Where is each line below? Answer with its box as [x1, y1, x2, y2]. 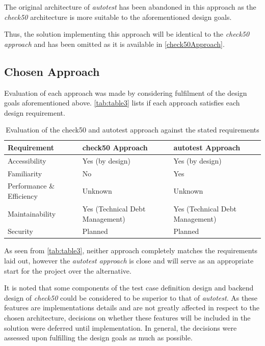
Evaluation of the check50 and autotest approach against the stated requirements [6, 124, 259, 135]
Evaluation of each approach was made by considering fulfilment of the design [4, 87, 247, 98]
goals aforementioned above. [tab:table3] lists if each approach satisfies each [4, 97, 240, 108]
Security [8, 226, 33, 236]
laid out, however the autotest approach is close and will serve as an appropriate [4, 255, 254, 266]
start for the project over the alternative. [4, 265, 131, 276]
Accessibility [8, 155, 46, 166]
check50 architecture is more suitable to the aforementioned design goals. [4, 11, 232, 22]
